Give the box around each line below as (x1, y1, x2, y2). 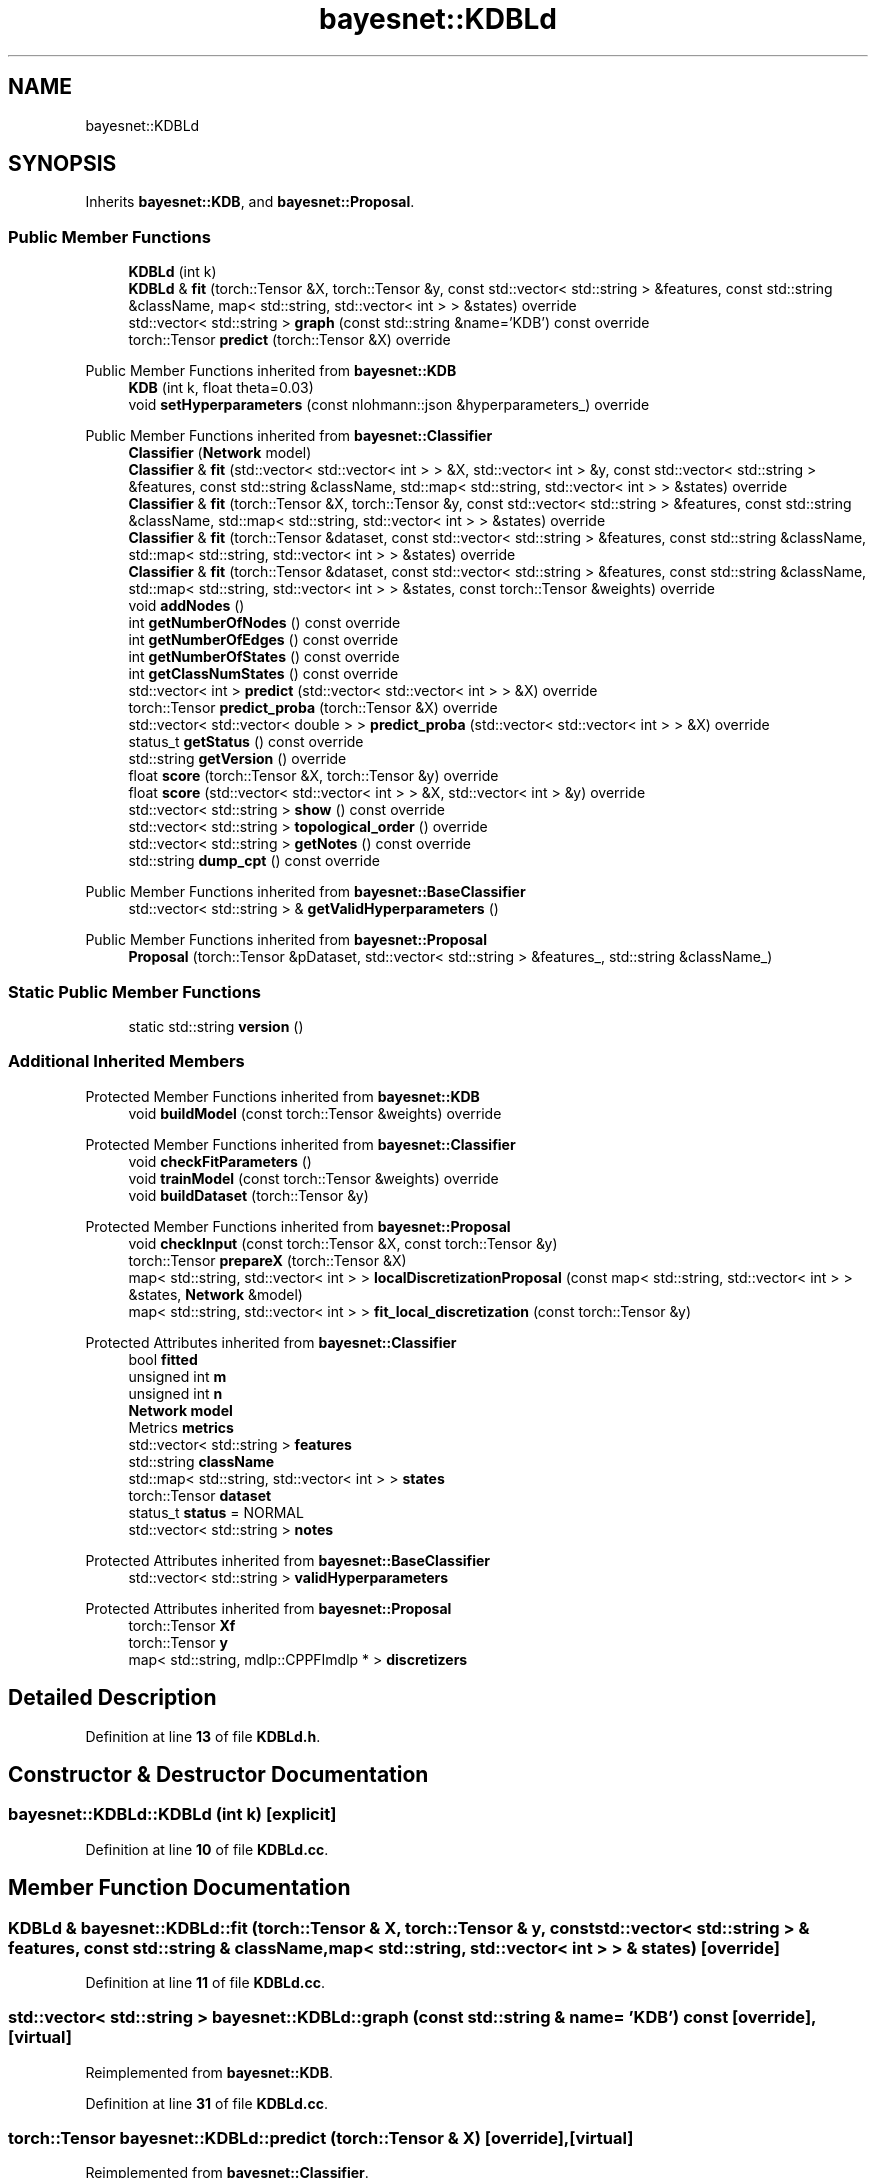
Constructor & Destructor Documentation (8, 1761, 429, 1787)
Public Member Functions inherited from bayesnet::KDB (85, 362, 457, 380)
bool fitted (128, 1350, 198, 1368)
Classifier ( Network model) (128, 444, 312, 462)
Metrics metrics (128, 1418, 234, 1436)
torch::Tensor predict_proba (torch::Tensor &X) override (128, 699, 498, 717)
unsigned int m (128, 1367, 227, 1385)
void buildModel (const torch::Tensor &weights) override (128, 1104, 502, 1122)
